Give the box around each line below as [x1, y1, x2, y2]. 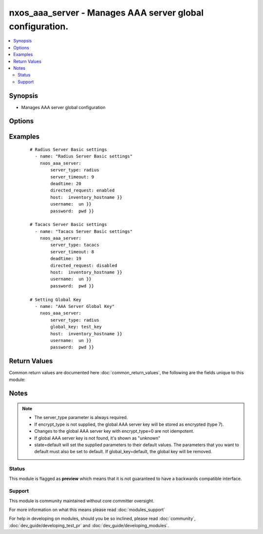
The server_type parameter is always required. [34, 415, 128, 420]
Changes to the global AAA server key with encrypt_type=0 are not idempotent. [34, 428, 194, 434]
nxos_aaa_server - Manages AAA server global [9, 7, 204, 18]
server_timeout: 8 [50, 249, 94, 254]
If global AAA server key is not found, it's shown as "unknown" [34, 435, 161, 441]
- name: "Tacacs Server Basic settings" [35, 229, 133, 234]
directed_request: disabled [50, 263, 117, 268]
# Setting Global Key [30, 297, 81, 302]
